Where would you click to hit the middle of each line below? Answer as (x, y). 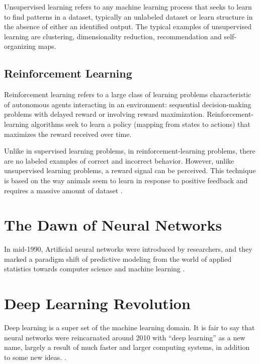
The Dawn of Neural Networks (113, 225)
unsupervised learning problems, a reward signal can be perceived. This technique (130, 170)
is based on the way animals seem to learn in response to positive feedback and (126, 180)
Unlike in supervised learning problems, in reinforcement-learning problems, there (130, 151)
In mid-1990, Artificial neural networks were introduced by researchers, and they (128, 249)
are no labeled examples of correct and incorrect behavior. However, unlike (119, 160)
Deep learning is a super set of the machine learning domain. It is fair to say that (129, 327)
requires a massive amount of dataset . (63, 190)
